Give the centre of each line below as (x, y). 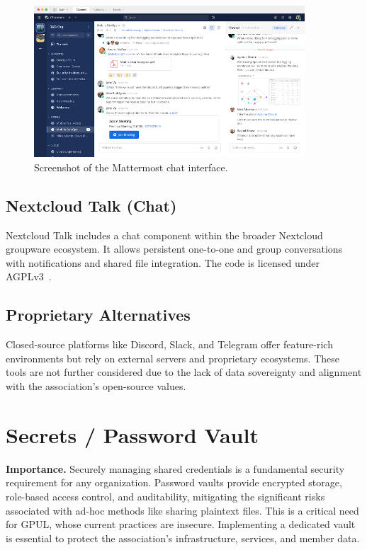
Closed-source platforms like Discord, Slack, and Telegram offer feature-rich (169, 344)
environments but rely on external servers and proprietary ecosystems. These (173, 358)
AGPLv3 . (29, 276)
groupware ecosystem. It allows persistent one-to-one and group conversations (174, 249)
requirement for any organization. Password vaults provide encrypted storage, (174, 482)
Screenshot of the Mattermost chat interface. (131, 167)
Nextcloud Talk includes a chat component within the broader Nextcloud (164, 235)
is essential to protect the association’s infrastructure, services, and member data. (183, 538)
